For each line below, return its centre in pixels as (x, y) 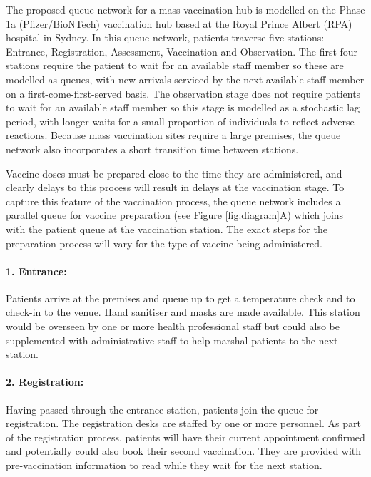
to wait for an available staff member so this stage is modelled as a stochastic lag (183, 107)
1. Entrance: (36, 271)
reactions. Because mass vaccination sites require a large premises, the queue (173, 135)
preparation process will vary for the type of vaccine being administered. (164, 243)
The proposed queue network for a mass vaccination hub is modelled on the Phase (185, 9)
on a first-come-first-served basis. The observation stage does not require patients (183, 93)
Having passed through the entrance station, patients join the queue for (162, 409)
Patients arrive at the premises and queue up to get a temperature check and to (181, 298)
